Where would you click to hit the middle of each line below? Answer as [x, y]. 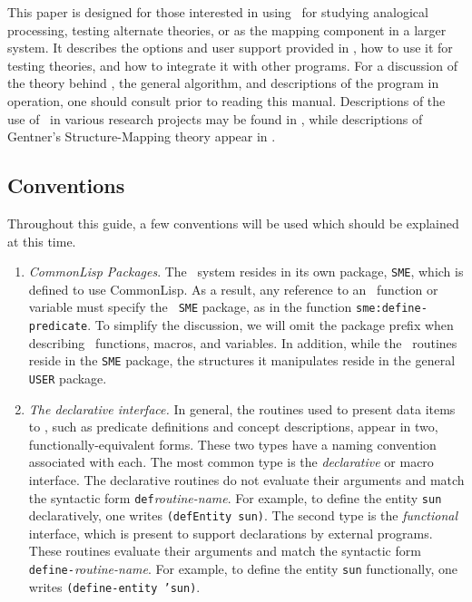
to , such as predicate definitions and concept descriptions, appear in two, [233, 427]
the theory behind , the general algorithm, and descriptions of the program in [223, 83]
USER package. [68, 378]
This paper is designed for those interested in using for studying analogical [218, 12]
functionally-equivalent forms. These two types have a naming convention [232, 444]
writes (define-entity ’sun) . [114, 586]
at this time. [42, 241]
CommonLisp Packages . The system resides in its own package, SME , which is [246, 272]
